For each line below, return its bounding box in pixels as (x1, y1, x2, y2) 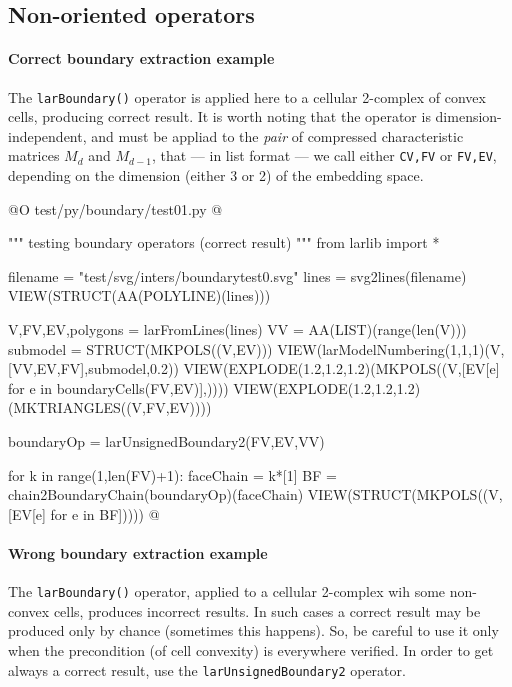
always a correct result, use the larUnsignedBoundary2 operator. (8, 659, 406, 680)
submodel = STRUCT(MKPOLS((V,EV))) (8, 338, 273, 359)
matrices (8, 145, 60, 166)
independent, (8, 125, 87, 146)
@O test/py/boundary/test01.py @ (8, 198, 223, 219)
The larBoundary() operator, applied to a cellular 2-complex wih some (8, 581, 446, 602)
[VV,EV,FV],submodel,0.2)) (8, 358, 179, 379)
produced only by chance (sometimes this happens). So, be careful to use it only (8, 620, 499, 641)
